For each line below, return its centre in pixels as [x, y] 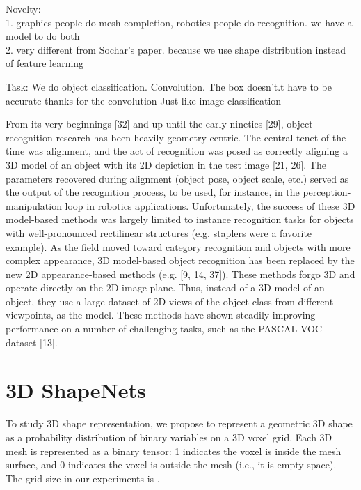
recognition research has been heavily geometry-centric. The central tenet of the [176, 137]
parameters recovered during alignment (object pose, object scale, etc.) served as [177, 178]
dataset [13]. [32, 342]
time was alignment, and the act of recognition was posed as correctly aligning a [177, 151]
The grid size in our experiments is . [83, 478]
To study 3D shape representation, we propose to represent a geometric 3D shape [179, 423]
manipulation [34, 205]
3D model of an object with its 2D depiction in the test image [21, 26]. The [166, 164]
